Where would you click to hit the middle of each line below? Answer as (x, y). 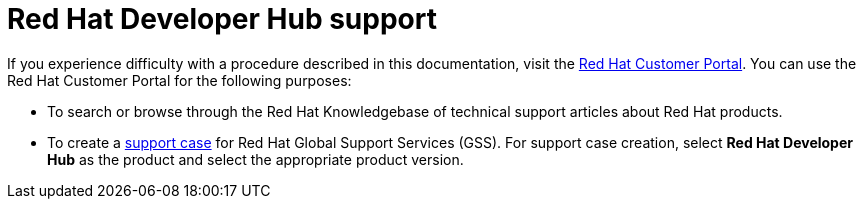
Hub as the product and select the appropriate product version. (255, 159)
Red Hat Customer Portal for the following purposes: (179, 80)
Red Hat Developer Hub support (222, 19)
